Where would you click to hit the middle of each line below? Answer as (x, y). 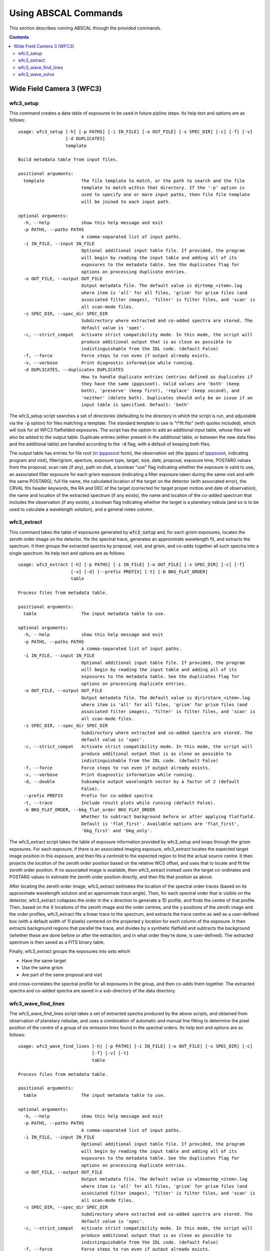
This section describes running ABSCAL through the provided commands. (85, 28)
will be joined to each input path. (126, 202)
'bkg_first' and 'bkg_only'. (117, 831)
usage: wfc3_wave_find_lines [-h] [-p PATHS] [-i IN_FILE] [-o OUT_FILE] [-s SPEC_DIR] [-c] (135, 1046)
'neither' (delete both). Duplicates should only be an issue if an (167, 398)
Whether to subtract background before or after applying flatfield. (168, 817)
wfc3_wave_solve (36, 74)
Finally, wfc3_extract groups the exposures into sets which (70, 951)
